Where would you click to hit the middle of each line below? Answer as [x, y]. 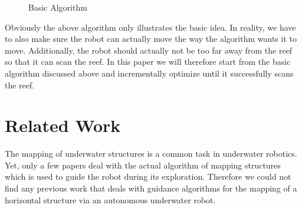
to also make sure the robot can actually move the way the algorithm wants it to [151, 39]
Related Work [63, 125]
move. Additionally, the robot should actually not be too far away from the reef [149, 50]
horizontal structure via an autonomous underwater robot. [110, 199]
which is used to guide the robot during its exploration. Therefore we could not [148, 176]
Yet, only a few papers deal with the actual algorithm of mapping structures [143, 165]
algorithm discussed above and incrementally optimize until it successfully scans [149, 73]
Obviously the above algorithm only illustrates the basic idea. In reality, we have [150, 27]
